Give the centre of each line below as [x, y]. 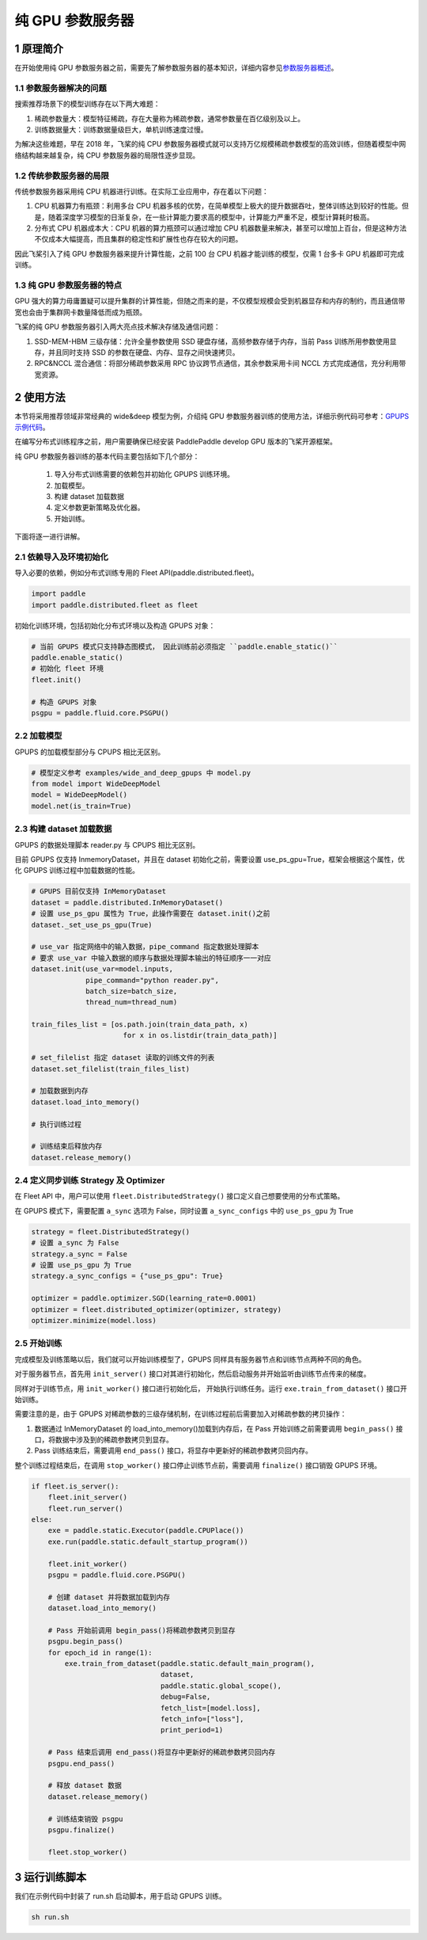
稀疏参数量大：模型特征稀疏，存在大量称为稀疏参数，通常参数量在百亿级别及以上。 [169, 118]
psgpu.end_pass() [81, 1763]
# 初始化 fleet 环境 [68, 669]
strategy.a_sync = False [79, 1254]
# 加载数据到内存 [60, 1091]
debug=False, [185, 1697]
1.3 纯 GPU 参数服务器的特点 [68, 285]
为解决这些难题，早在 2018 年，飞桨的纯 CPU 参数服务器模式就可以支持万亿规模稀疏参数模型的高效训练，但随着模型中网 [210, 144]
